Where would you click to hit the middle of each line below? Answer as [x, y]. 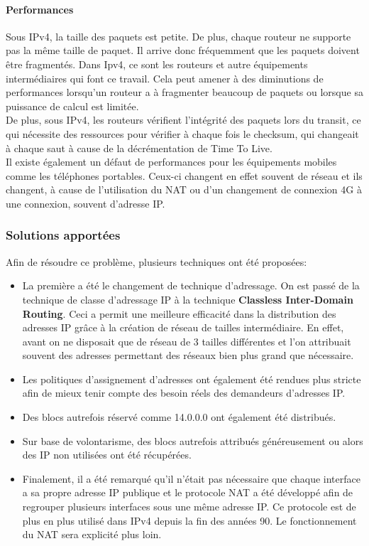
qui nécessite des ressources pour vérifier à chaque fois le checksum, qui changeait [182, 133]
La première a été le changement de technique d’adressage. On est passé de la [191, 285]
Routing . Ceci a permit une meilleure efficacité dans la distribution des [179, 313]
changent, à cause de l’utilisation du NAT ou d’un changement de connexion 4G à [184, 189]
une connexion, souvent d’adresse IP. [86, 203]
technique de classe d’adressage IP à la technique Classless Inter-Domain [188, 299]
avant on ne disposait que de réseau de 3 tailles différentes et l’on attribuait [187, 341]
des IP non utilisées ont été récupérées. [107, 455]
